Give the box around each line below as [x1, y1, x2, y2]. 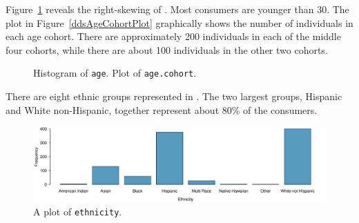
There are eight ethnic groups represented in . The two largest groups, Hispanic [6, 89, 342, 104]
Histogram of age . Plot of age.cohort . [33, 66, 197, 80]
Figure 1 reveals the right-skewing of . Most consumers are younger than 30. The [6, 2, 349, 16]
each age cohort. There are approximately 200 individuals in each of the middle [6, 29, 341, 43]
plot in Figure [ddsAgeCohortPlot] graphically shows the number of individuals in [6, 15, 353, 30]
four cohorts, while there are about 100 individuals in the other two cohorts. [6, 42, 328, 57]
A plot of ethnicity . [33, 204, 122, 219]
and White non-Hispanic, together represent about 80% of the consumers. [6, 102, 318, 117]
